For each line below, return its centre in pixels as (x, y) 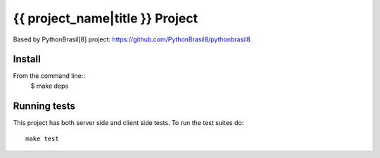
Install (27, 59)
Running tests (44, 106)
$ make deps (50, 86)
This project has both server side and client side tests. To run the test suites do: (128, 122)
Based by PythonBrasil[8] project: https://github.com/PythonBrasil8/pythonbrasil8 (132, 39)
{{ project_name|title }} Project (106, 18)
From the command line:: (49, 76)
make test (42, 139)
